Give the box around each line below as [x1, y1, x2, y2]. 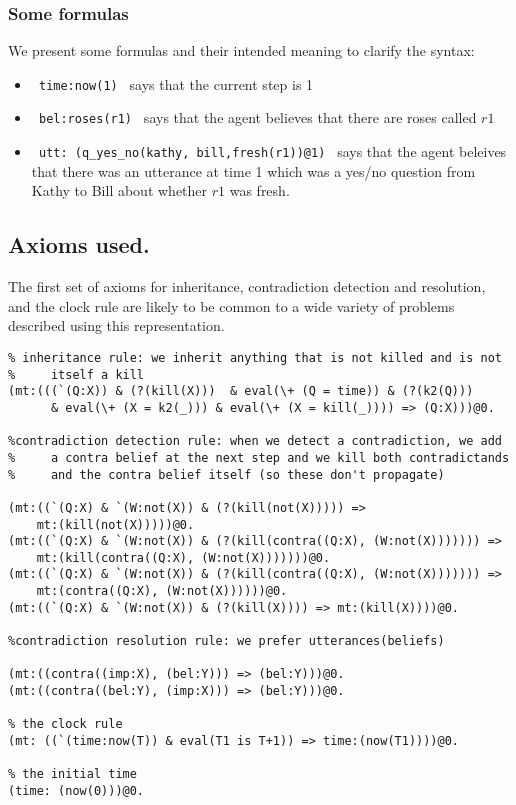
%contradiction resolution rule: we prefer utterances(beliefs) [8, 634, 445, 649]
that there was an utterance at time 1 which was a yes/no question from [31, 160, 476, 181]
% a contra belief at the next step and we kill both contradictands [8, 450, 510, 465]
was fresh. [229, 180, 290, 201]
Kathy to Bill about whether [31, 180, 208, 201]
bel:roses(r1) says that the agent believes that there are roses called [38, 107, 477, 128]
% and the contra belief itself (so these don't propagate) [8, 467, 445, 482]
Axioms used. [8, 229, 150, 260]
